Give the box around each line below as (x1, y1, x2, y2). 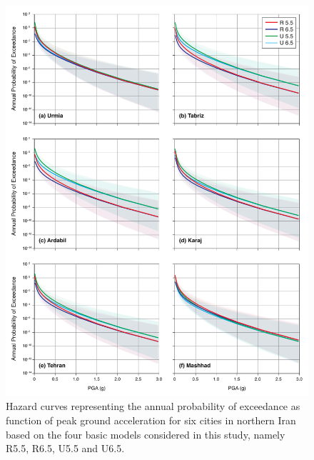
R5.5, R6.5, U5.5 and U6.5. (6, 441, 125, 456)
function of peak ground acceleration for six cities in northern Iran (6, 413, 296, 427)
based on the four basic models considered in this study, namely (6, 426, 285, 441)
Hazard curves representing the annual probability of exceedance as (6, 399, 300, 414)
